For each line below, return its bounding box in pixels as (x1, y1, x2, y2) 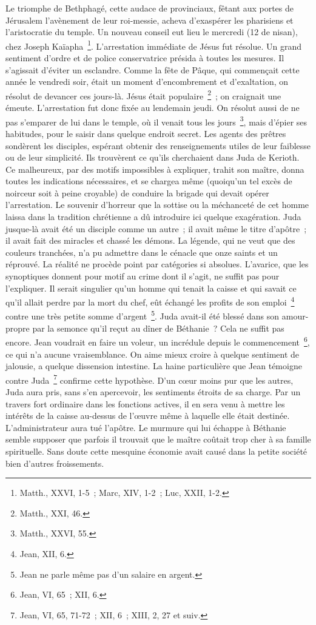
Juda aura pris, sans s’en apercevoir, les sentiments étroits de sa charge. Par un (5, 386, 301, 398)
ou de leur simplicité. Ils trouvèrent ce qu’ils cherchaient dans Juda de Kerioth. (5, 151, 300, 164)
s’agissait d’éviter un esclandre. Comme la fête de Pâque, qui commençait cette (5, 63, 300, 76)
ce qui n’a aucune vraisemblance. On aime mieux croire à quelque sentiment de (5, 347, 300, 360)
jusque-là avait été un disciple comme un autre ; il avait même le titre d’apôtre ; (5, 222, 307, 235)
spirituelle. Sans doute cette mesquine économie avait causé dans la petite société (5, 444, 308, 457)
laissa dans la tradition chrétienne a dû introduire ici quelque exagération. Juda (5, 210, 301, 223)
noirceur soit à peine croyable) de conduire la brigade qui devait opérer (5, 186, 269, 199)
